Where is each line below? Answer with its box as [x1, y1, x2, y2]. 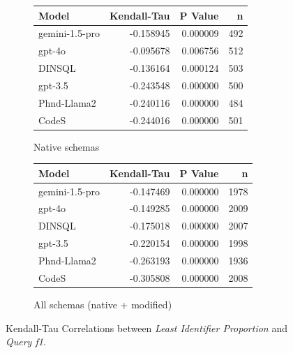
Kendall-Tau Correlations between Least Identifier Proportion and [6, 320, 287, 335]
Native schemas [33, 139, 100, 153]
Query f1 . [6, 334, 46, 349]
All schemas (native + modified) [33, 296, 172, 311]
